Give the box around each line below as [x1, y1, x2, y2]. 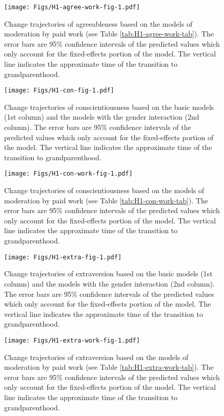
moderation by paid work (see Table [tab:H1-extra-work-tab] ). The [4, 362, 214, 372]
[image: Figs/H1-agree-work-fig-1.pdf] [4, 4, 140, 11]
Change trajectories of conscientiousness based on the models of [4, 185, 205, 196]
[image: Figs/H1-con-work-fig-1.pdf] [4, 170, 133, 178]
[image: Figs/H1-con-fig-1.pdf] [4, 87, 114, 94]
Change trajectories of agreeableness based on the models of [4, 18, 193, 29]
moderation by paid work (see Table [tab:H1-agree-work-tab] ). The [4, 28, 214, 39]
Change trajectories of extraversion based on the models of [4, 351, 189, 362]
